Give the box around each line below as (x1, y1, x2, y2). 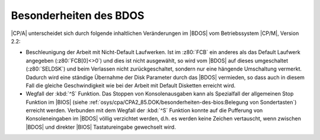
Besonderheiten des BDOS (11, 9, 145, 22)
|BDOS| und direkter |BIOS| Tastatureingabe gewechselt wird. (25, 123, 176, 131)
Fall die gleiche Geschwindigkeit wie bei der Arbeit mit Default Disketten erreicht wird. (25, 82, 236, 89)
